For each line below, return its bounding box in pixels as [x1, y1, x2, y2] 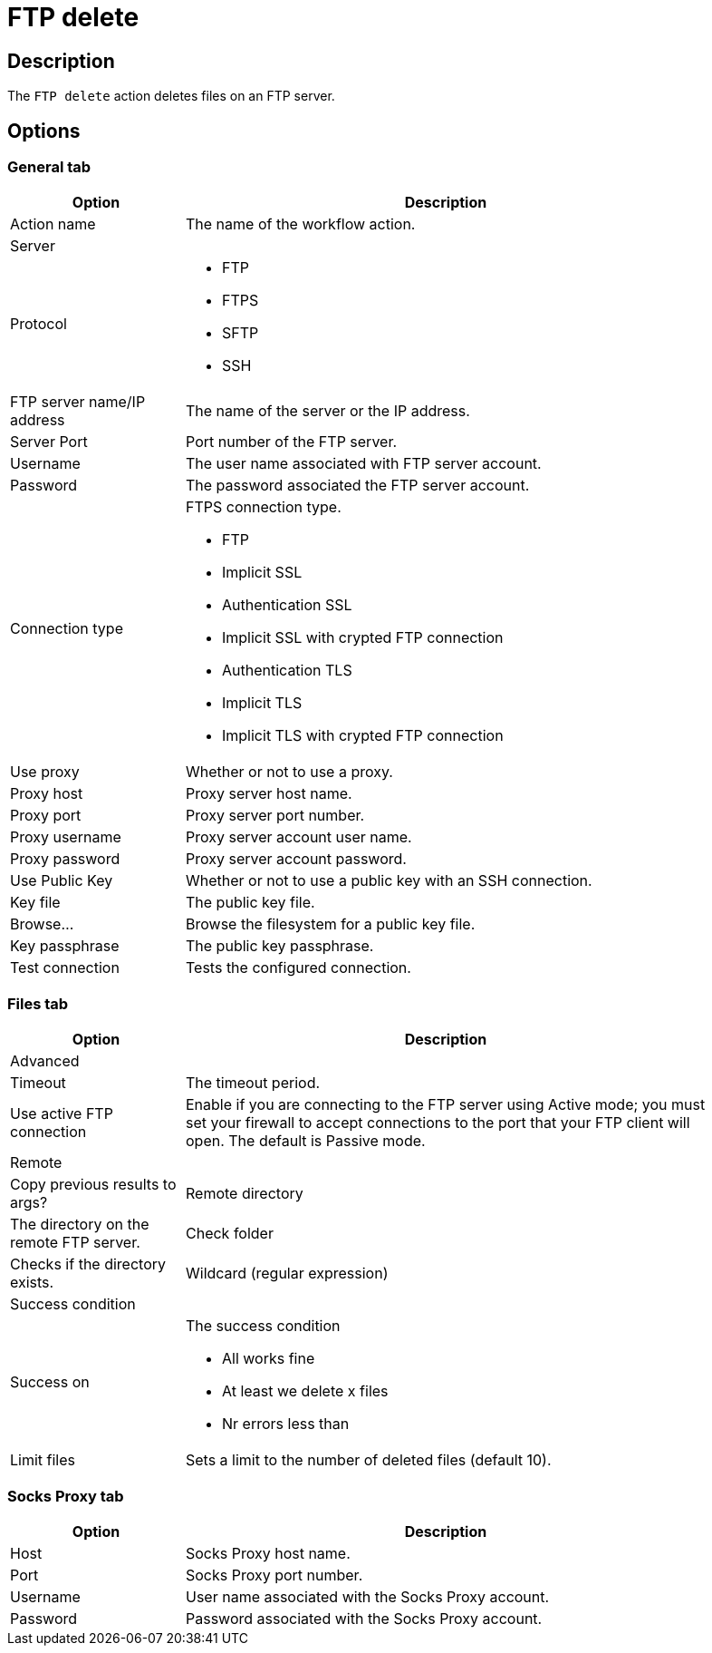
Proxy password [10, 850, 120, 869]
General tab [7, 158, 91, 177]
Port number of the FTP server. [186, 433, 398, 452]
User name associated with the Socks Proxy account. [186, 1587, 550, 1606]
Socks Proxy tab [7, 1486, 124, 1505]
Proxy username [10, 828, 121, 847]
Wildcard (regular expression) [186, 1264, 389, 1283]
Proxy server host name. [186, 784, 352, 803]
